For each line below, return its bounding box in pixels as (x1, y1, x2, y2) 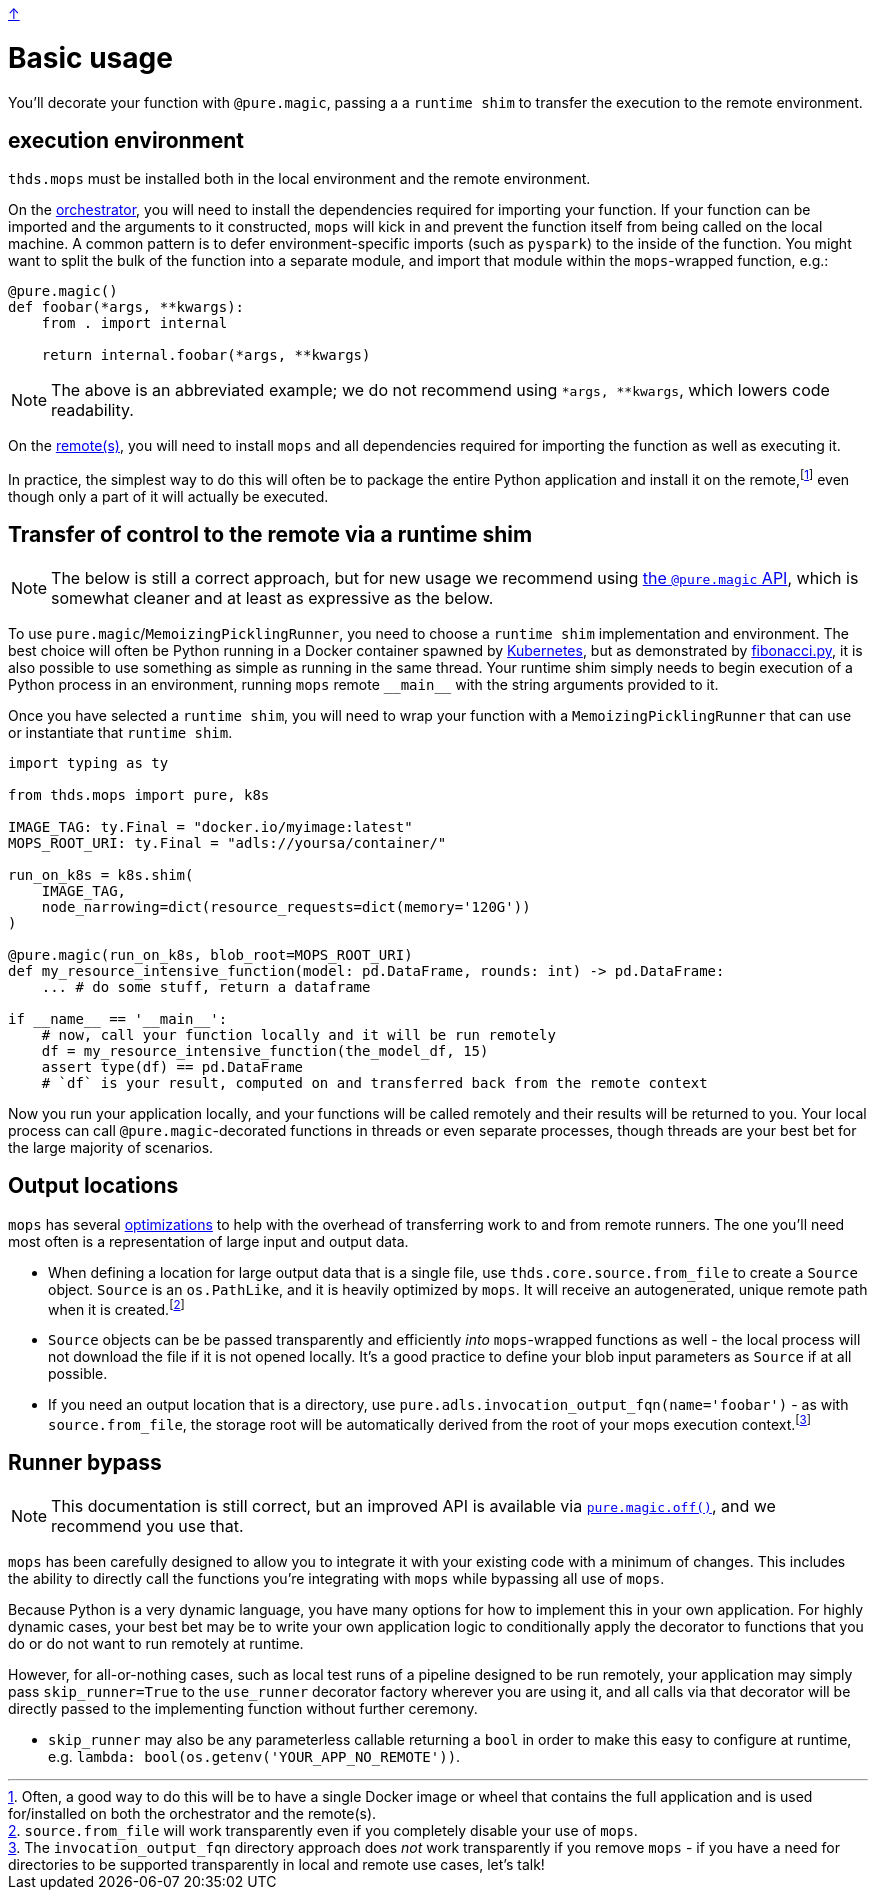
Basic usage (8, 40, 173, 75)
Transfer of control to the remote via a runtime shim (8, 522, 533, 548)
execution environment (8, 127, 245, 153)
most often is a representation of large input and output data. (8, 1232, 409, 1250)
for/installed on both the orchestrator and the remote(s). (8, 1804, 377, 1822)
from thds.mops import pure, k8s (8, 786, 270, 803)
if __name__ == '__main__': (8, 1010, 228, 1027)
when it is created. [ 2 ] (48, 1297, 185, 1318)
